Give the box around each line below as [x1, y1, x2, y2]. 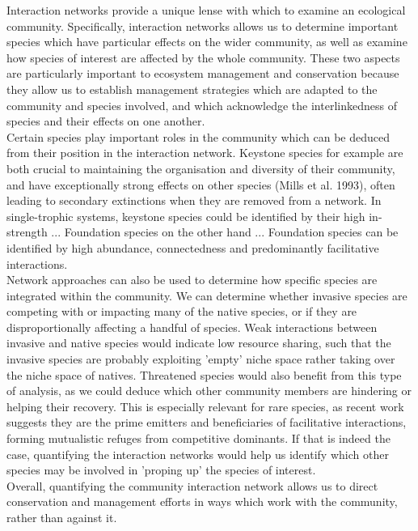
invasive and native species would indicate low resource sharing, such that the [6, 334, 391, 351]
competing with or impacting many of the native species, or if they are [6, 303, 357, 320]
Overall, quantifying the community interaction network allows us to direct [6, 477, 378, 494]
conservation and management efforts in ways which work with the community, [6, 493, 398, 510]
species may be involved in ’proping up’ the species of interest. [6, 461, 316, 478]
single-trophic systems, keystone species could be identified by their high [6, 207, 365, 224]
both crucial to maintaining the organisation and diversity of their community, [6, 159, 395, 176]
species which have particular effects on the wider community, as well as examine [6, 33, 407, 50]
